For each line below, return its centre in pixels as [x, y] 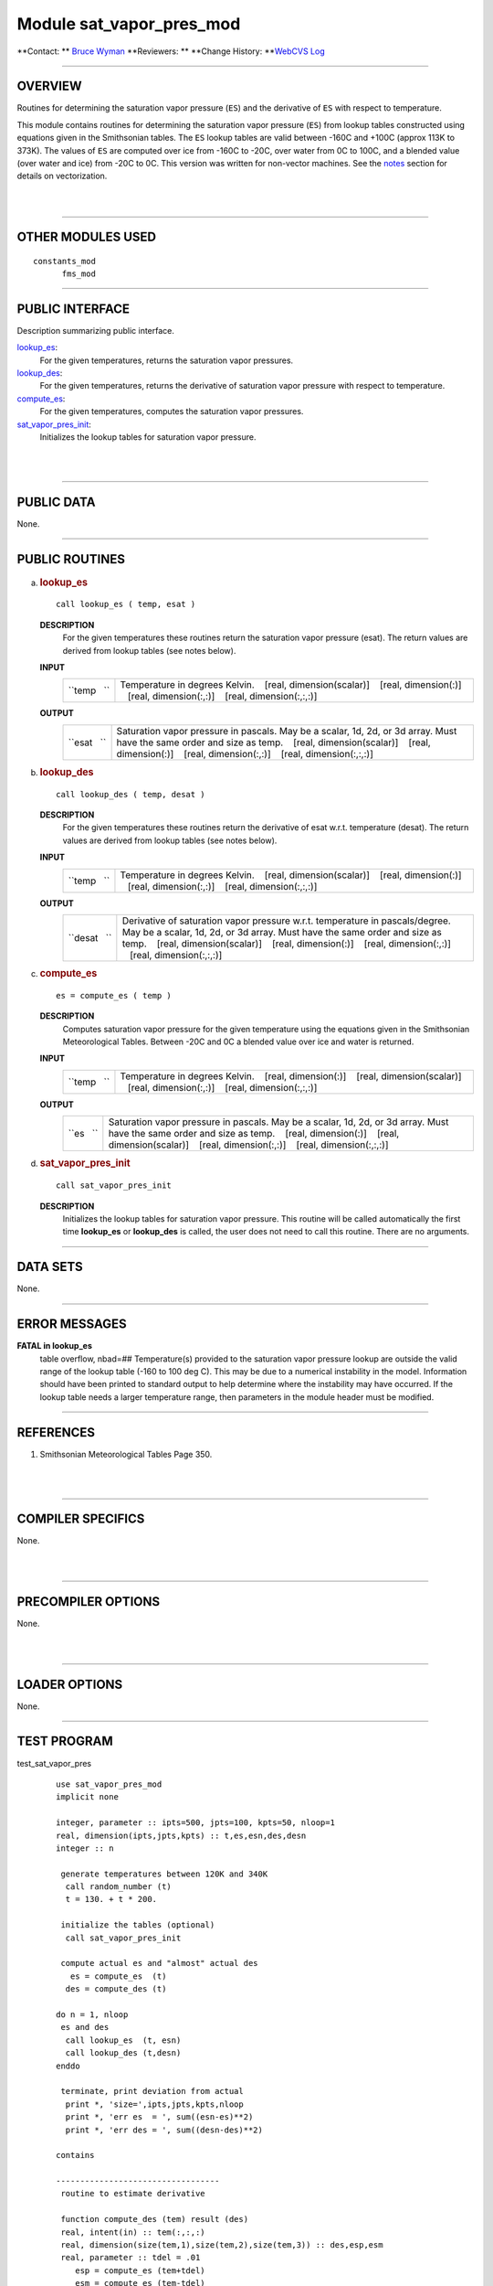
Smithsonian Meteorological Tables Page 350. [126, 1454]
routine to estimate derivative [133, 2194]
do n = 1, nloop [92, 2014]
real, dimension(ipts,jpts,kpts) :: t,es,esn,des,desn [181, 1835]
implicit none [87, 1797]
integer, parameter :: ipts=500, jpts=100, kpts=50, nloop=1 [195, 1823]
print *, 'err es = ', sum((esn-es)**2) [159, 2117]
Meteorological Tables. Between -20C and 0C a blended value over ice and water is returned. [238, 1042]
